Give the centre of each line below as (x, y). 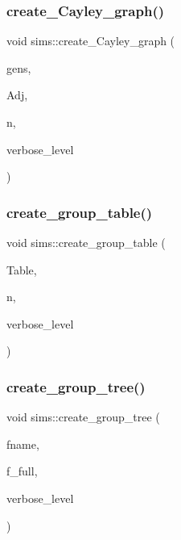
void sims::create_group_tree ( (83, 417)
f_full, (22, 471)
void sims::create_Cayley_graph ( (91, 41)
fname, (23, 444)
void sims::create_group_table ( (86, 242)
